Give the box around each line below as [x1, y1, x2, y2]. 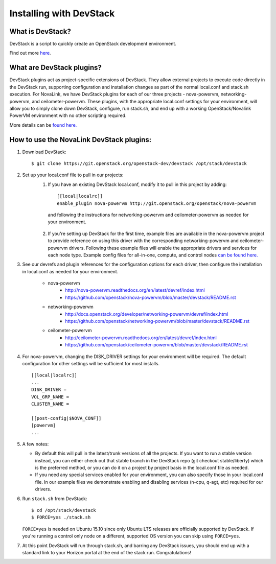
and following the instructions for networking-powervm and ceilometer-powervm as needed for [48, 212, 249, 218]
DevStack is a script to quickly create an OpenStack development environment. [9, 41, 176, 47]
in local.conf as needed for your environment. [22, 268, 119, 274]
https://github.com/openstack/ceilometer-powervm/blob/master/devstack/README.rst [65, 342, 248, 348]
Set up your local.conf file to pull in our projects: [22, 172, 124, 178]
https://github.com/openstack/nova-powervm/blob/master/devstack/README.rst [65, 294, 236, 300]
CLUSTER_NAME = [31, 401, 70, 407]
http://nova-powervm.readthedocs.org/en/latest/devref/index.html [65, 287, 205, 293]
